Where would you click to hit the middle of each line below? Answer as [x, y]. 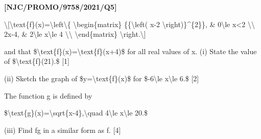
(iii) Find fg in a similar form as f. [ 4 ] [63, 130]
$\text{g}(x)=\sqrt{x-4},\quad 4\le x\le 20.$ [76, 113]
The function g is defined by [48, 95]
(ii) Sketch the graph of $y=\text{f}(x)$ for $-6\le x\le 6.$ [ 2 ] [102, 78]
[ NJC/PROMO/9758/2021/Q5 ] [61, 7]
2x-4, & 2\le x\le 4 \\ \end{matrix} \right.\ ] [75, 34]
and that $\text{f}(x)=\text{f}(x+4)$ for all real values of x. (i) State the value [130, 51]
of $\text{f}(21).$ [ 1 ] [37, 61]
